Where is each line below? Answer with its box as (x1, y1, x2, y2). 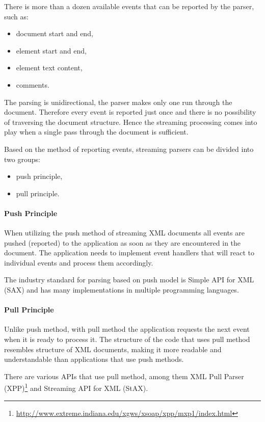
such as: (4, 11, 29, 21)
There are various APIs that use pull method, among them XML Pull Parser (4, 371, 244, 381)
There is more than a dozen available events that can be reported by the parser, (4, 1, 254, 11)
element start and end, (16, 45, 87, 56)
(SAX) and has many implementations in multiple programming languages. (4, 284, 239, 295)
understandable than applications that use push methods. (4, 354, 184, 364)
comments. (16, 79, 49, 90)
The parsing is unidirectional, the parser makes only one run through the (4, 96, 232, 107)
